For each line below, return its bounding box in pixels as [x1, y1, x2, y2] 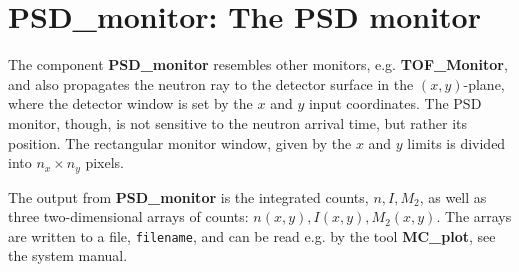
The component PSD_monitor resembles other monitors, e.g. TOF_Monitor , [8, 54, 508, 75]
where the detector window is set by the [8, 93, 253, 114]
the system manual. [8, 245, 128, 266]
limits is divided [407, 132, 506, 153]
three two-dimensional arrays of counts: [8, 206, 249, 227]
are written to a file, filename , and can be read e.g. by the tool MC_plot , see [8, 225, 496, 246]
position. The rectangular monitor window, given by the [8, 132, 352, 153]
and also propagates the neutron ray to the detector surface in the [8, 73, 414, 94]
